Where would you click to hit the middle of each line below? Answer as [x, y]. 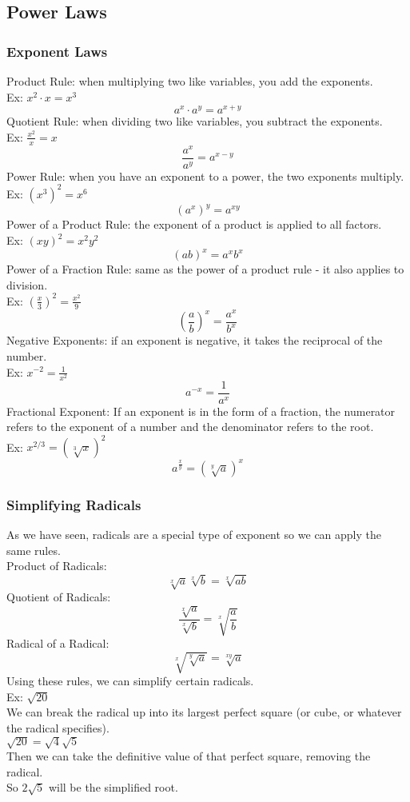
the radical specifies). [58, 727]
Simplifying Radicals [74, 504]
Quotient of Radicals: [59, 597]
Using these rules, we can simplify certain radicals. [130, 681]
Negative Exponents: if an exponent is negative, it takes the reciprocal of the [195, 340]
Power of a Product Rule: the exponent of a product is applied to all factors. [194, 224]
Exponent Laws [57, 51]
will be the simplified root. [113, 787]
